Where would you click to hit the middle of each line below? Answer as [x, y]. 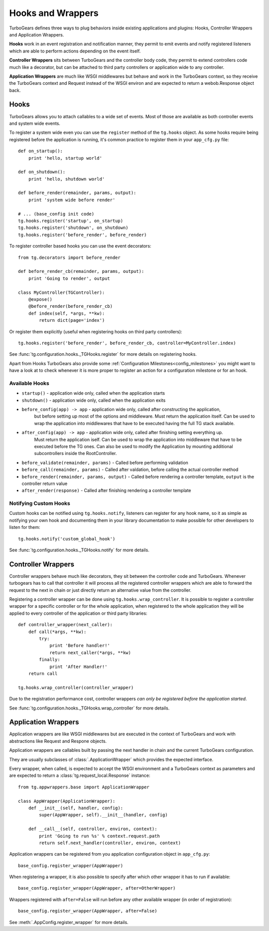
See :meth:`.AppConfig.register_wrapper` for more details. [69, 922]
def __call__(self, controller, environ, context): [93, 829]
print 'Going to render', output [69, 278]
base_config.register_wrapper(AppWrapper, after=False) [88, 911]
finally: [50, 660]
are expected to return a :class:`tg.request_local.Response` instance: [80, 775]
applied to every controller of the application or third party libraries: [78, 613]
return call [43, 673]
